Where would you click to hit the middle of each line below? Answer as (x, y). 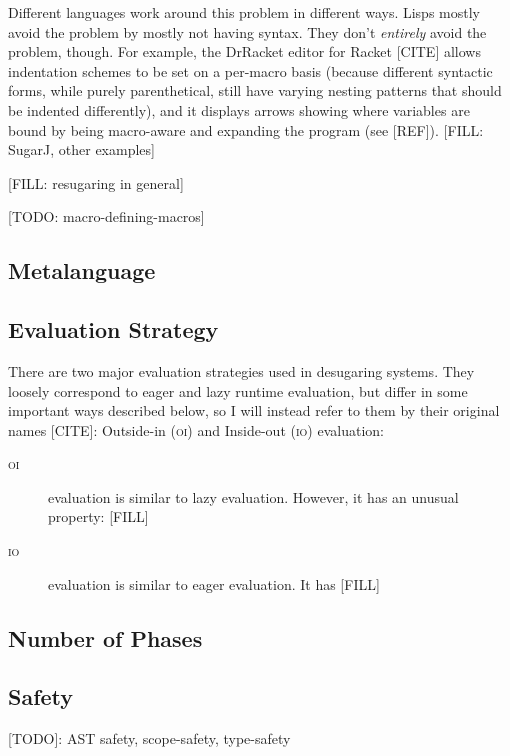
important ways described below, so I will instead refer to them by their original (254, 410)
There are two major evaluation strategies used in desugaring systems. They (241, 370)
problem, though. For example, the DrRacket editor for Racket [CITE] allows (244, 51)
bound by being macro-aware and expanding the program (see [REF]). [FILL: (246, 129)
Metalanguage (82, 270)
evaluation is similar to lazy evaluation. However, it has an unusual (253, 496)
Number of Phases (105, 637)
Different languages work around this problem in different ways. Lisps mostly (244, 12)
